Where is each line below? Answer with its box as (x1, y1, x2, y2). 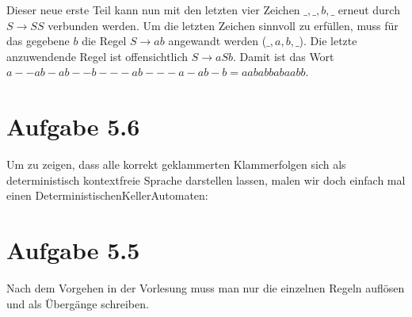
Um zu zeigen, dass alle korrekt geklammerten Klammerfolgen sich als (6, 156, 346, 173)
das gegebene (6, 32, 70, 49)
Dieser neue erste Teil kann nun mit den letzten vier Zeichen (6, 2, 300, 17)
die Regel (82, 32, 127, 49)
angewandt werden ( (168, 32, 267, 49)
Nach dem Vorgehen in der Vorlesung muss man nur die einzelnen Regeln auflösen (6, 280, 405, 296)
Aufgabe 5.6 (6, 110, 140, 143)
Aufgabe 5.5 (6, 234, 140, 266)
